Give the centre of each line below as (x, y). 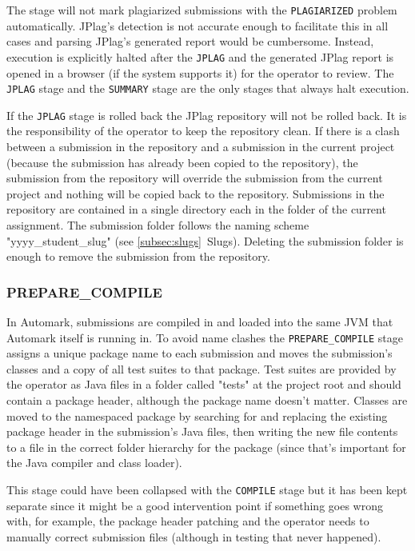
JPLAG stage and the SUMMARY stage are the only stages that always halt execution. (208, 88)
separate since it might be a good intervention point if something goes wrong (195, 505)
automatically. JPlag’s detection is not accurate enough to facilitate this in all (198, 25)
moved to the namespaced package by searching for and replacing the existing (197, 415)
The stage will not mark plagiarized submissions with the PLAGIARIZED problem (202, 10)
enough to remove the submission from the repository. (138, 256)
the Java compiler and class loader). (94, 463)
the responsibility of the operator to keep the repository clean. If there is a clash (203, 131)
